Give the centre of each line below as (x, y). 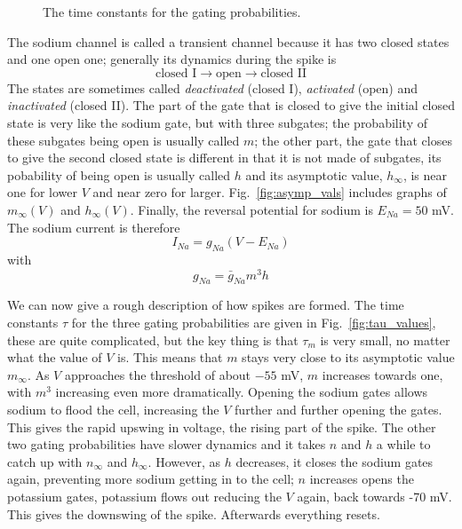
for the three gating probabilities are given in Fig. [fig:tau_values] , (254, 322)
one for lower (43, 192)
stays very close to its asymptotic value (348, 357)
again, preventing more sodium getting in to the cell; (151, 479)
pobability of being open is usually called (119, 174)
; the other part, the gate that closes (353, 140)
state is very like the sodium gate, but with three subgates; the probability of (218, 122)
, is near (425, 174)
